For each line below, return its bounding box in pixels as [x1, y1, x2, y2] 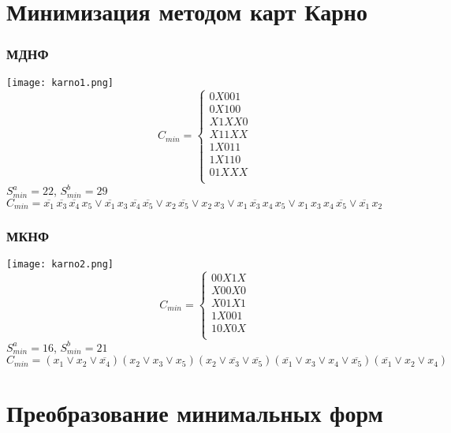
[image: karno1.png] [6, 77, 114, 88]
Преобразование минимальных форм [6, 397, 383, 429]
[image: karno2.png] [6, 259, 114, 271]
